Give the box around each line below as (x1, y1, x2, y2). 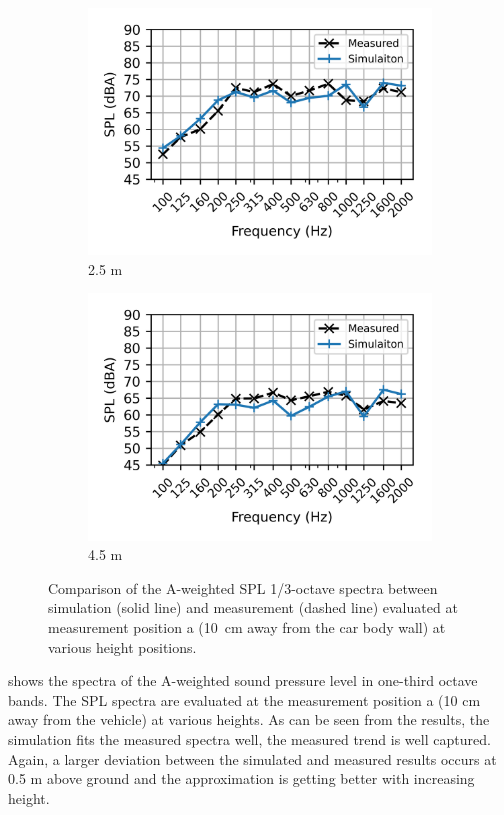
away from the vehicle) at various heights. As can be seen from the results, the (8, 709, 490, 730)
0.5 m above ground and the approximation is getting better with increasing (8, 768, 475, 789)
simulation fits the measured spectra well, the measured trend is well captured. (8, 729, 491, 750)
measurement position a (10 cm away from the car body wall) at (48, 617, 446, 638)
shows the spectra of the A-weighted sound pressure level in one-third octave (8, 670, 478, 691)
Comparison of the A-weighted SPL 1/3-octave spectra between (48, 577, 438, 598)
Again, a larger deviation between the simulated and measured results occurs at (8, 748, 497, 769)
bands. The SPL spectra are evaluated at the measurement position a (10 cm (8, 689, 481, 710)
